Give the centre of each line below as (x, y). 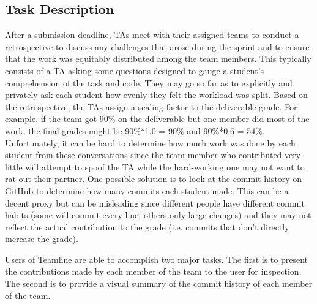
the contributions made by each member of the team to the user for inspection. (153, 271)
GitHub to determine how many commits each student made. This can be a (147, 190)
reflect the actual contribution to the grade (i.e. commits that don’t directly (147, 226)
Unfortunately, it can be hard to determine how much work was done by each (150, 142)
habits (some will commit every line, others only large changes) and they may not (158, 215)
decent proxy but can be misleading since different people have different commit (155, 203)
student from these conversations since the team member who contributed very (153, 155)
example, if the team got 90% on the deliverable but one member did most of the (157, 119)
